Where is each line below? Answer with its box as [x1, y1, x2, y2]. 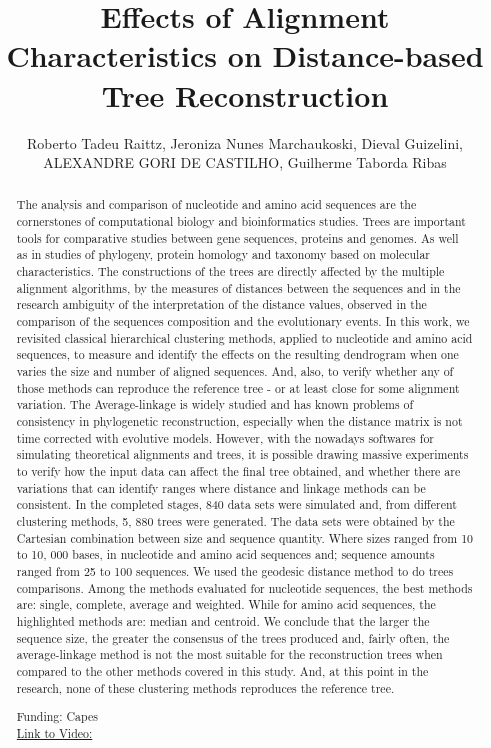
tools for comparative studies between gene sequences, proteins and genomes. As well [16, 229, 459, 246]
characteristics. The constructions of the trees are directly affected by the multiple [16, 263, 445, 280]
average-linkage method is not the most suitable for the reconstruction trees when [16, 646, 443, 663]
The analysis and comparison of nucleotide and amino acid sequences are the [16, 196, 417, 213]
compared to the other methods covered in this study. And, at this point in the [16, 662, 429, 679]
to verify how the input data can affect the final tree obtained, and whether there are [16, 462, 461, 479]
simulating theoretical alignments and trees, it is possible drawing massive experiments [16, 446, 469, 463]
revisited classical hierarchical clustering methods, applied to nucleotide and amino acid [16, 329, 473, 346]
